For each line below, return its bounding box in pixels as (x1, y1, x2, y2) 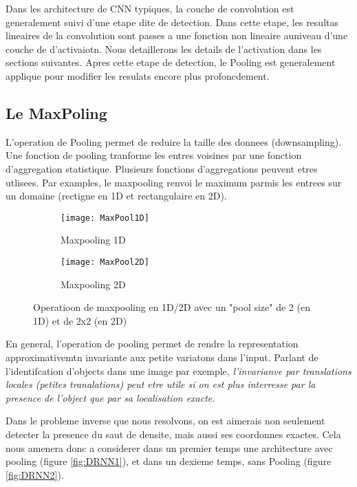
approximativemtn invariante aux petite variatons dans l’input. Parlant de (6, 350, 318, 365)
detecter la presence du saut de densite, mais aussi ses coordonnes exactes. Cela (6, 426, 341, 441)
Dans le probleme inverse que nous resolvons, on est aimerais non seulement (6, 413, 325, 428)
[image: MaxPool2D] (61, 257, 149, 267)
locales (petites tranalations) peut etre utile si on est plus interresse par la (6, 377, 316, 391)
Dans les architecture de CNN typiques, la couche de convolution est (6, 1, 294, 15)
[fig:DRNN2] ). (6, 467, 64, 481)
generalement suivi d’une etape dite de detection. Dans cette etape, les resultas (6, 14, 338, 29)
